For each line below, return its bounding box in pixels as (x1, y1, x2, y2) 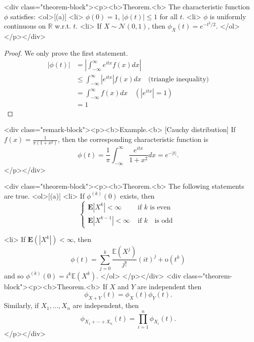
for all (159, 11, 178, 21)
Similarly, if (4, 300, 39, 310)
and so (4, 270, 24, 280)
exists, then (120, 190, 155, 201)
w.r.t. (55, 21, 71, 31)
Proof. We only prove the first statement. (4, 47, 128, 58)
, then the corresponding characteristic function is (58, 134, 209, 144)
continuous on (4, 21, 46, 31)
